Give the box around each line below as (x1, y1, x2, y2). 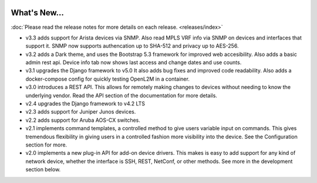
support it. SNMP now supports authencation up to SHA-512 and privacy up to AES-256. (25, 42, 239, 49)
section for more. (25, 141, 68, 148)
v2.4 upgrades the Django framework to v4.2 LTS (25, 100, 146, 107)
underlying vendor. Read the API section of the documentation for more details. (25, 92, 217, 99)
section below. (25, 166, 61, 173)
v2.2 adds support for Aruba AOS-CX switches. (25, 117, 141, 124)
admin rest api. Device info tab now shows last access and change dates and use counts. (25, 59, 242, 66)
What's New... (11, 8, 65, 18)
